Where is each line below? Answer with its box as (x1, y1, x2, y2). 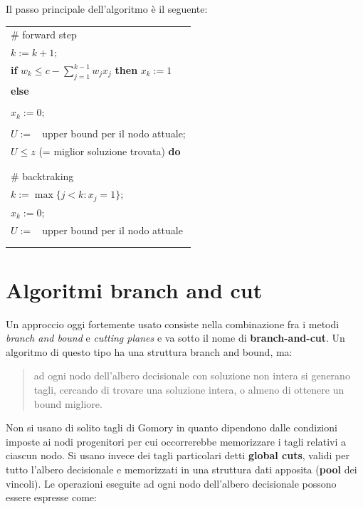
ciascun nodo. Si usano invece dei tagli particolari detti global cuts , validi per (6, 448, 349, 463)
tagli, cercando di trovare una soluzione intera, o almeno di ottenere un (33, 382, 344, 397)
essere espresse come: (6, 490, 97, 505)
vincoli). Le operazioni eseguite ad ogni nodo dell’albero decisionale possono (6, 476, 337, 490)
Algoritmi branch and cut (6, 275, 263, 304)
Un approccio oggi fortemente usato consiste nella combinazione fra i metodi (6, 316, 340, 331)
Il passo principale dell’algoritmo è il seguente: (6, 1, 208, 16)
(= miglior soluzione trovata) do (38, 144, 181, 159)
